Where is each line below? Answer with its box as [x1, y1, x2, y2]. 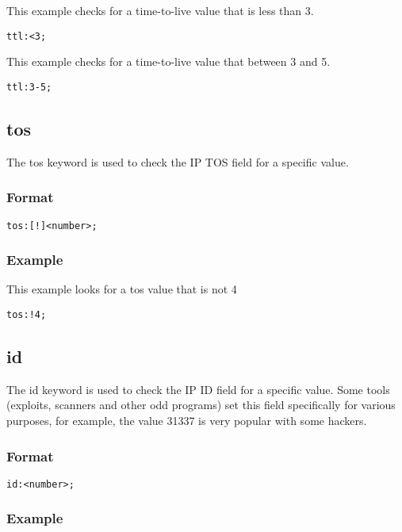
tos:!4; [6, 308, 47, 320]
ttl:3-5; [6, 81, 52, 93]
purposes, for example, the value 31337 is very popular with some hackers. [6, 412, 367, 429]
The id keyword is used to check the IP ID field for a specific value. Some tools [6, 381, 390, 397]
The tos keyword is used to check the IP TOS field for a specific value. [6, 153, 349, 170]
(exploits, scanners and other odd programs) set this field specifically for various [6, 396, 396, 413]
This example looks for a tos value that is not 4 [6, 281, 237, 297]
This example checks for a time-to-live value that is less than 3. [6, 2, 314, 18]
